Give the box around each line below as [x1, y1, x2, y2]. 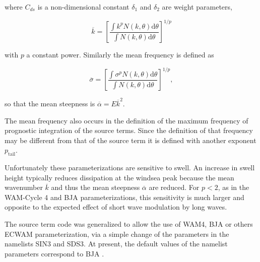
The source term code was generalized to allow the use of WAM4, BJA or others [5, 219, 253, 229]
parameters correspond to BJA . [5, 248, 104, 258]
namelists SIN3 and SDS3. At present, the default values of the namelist [5, 238, 228, 249]
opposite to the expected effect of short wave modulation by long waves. [5, 202, 227, 212]
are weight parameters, [162, 2, 232, 12]
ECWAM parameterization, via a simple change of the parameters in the [5, 228, 229, 239]
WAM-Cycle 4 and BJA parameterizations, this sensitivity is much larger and [5, 191, 244, 202]
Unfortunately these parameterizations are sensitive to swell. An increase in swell [5, 162, 255, 173]
